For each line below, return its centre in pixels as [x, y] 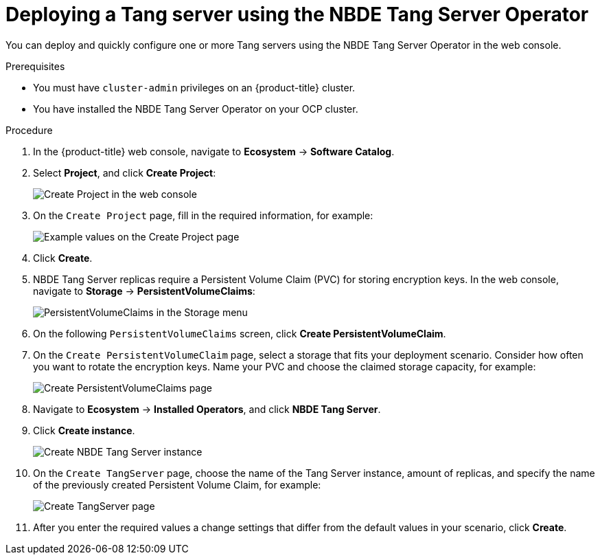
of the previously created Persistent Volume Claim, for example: [177, 484]
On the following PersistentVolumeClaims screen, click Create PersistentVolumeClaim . [240, 333]
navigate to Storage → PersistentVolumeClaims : [144, 291]
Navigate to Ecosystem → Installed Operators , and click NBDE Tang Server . [207, 409]
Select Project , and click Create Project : [125, 172]
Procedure [29, 130]
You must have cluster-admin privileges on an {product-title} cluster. [194, 87]
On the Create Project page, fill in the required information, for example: [203, 215]
